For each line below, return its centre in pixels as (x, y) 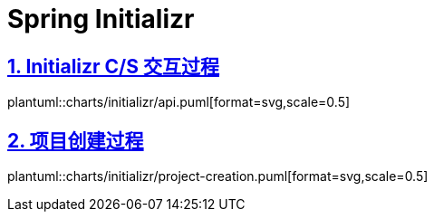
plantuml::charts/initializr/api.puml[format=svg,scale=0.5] (179, 102)
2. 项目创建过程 (76, 140)
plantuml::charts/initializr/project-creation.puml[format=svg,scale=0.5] (218, 176)
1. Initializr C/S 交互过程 (113, 66)
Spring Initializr (101, 19)
